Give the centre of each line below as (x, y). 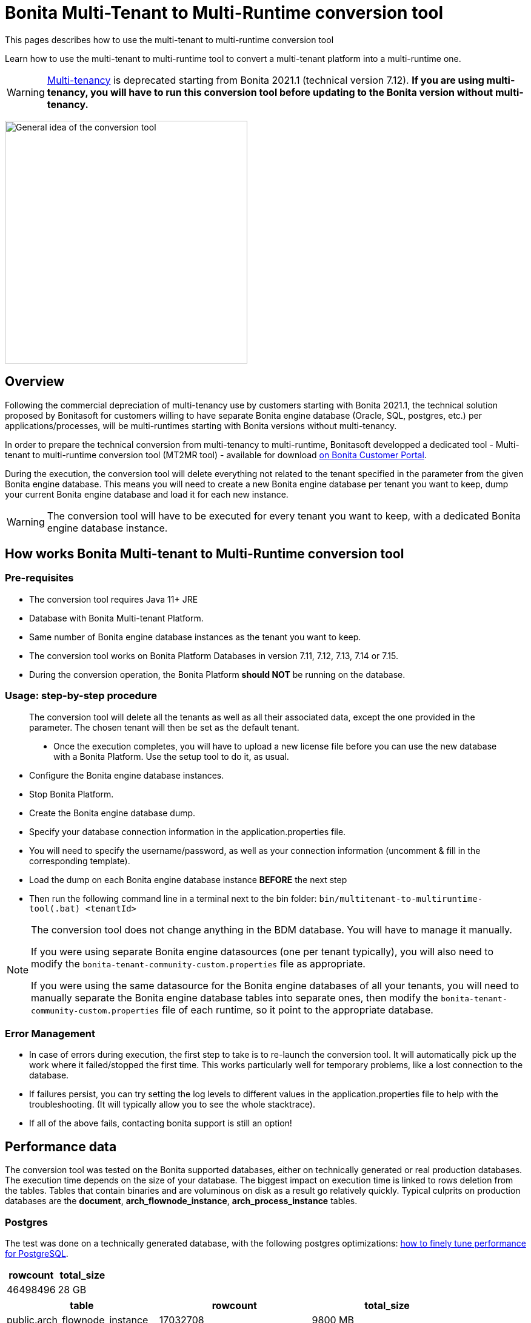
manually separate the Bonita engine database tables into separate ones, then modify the (235, 997)
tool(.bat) (55, 908)
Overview (35, 382)
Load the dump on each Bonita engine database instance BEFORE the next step (188, 879)
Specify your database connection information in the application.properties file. (188, 831)
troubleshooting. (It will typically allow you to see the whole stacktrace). (172, 1105)
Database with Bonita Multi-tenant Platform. (116, 618)
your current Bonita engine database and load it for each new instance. (147, 494)
